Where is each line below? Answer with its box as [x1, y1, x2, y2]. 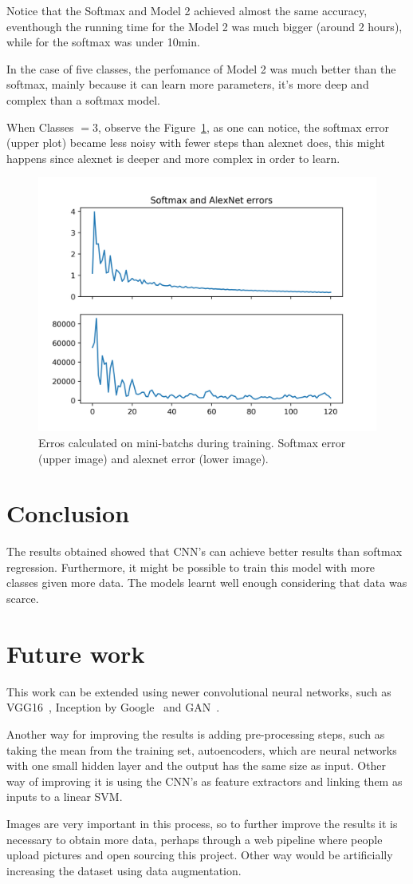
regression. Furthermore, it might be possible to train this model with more [6, 558, 376, 575]
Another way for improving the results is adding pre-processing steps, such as [6, 725, 385, 742]
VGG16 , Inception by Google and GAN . [6, 699, 220, 716]
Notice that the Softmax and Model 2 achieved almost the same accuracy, [6, 2, 368, 18]
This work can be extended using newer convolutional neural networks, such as [6, 683, 391, 700]
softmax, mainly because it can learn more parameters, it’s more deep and [6, 76, 369, 93]
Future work [6, 636, 145, 669]
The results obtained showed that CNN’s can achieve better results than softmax [6, 543, 403, 560]
